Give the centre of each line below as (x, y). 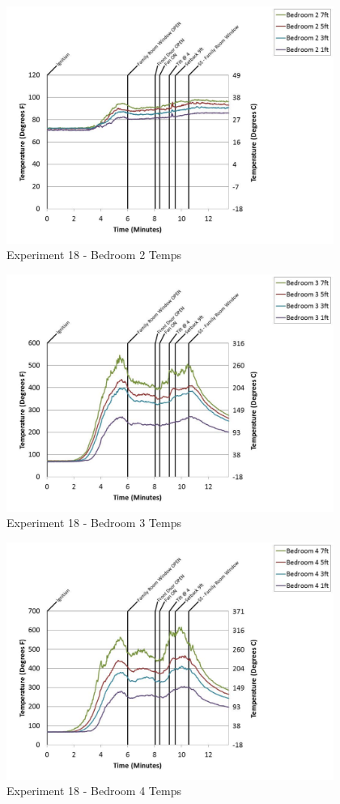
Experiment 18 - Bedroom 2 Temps (94, 255)
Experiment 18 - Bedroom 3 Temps (94, 523)
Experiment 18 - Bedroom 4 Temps (94, 791)
